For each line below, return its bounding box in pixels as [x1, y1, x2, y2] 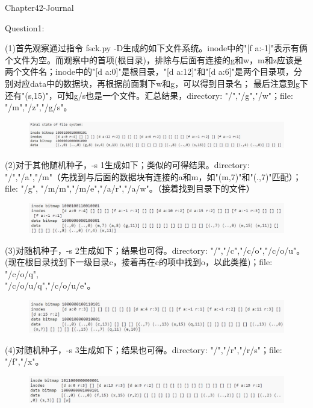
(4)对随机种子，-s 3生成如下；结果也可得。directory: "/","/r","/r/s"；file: [5, 343, 282, 356]
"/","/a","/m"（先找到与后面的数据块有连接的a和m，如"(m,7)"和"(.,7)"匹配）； [5, 170, 302, 183]
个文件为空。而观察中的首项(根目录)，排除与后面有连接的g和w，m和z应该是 [5, 53, 302, 66]
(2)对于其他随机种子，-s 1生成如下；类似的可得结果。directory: [5, 158, 250, 171]
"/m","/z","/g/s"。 [5, 101, 72, 113]
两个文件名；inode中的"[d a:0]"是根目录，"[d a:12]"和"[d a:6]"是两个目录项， [5, 65, 294, 78]
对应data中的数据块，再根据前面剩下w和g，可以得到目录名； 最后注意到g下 [13, 77, 308, 89]
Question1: [5, 21, 45, 34]
